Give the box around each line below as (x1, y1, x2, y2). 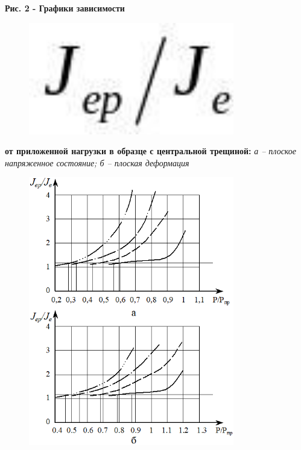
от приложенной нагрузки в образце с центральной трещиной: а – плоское (5, 145, 297, 157)
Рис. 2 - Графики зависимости (5, 2, 125, 14)
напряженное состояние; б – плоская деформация (5, 156, 189, 169)
